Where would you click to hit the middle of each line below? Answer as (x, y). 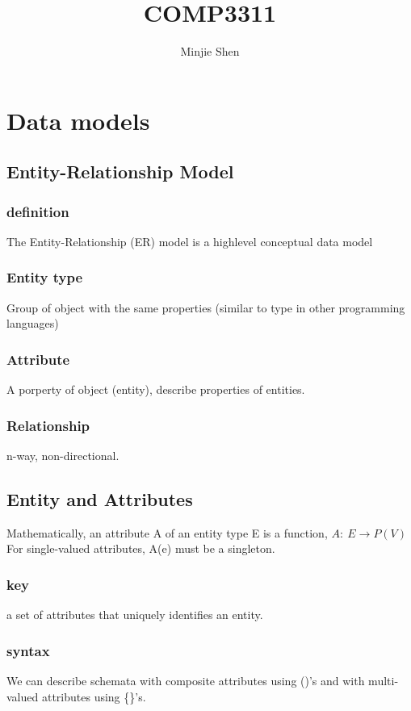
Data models (78, 120)
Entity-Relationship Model (120, 171)
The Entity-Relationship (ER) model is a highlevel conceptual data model (190, 241)
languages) (33, 323)
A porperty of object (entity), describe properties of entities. (156, 389)
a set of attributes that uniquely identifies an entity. (135, 615)
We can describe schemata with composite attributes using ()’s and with (186, 680)
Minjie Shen (210, 51)
